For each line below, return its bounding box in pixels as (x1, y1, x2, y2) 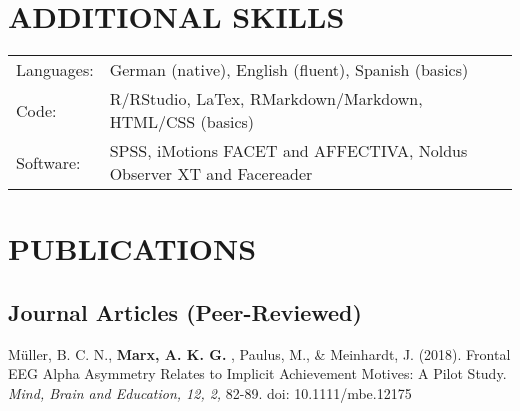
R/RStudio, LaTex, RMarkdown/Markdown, (109, 87, 423, 111)
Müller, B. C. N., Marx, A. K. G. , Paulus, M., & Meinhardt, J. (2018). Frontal (8, 343, 511, 364)
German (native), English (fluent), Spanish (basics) (109, 58, 469, 82)
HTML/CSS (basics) (109, 110, 255, 134)
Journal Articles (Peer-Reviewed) (8, 296, 362, 327)
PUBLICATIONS (8, 228, 257, 269)
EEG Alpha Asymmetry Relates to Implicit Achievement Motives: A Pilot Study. (8, 363, 507, 384)
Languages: (16, 58, 94, 82)
